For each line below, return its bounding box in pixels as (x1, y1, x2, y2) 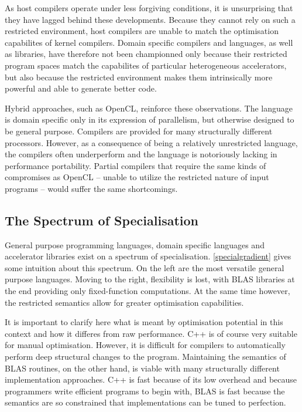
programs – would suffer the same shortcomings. (5, 182, 178, 194)
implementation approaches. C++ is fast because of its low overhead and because (5, 373, 297, 386)
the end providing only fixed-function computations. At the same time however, (5, 285, 290, 297)
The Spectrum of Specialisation (5, 211, 199, 229)
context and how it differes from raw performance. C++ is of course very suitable (5, 327, 297, 339)
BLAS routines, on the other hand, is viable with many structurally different (5, 362, 280, 374)
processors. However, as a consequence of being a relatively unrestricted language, (5, 136, 298, 148)
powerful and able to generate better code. (5, 82, 157, 94)
